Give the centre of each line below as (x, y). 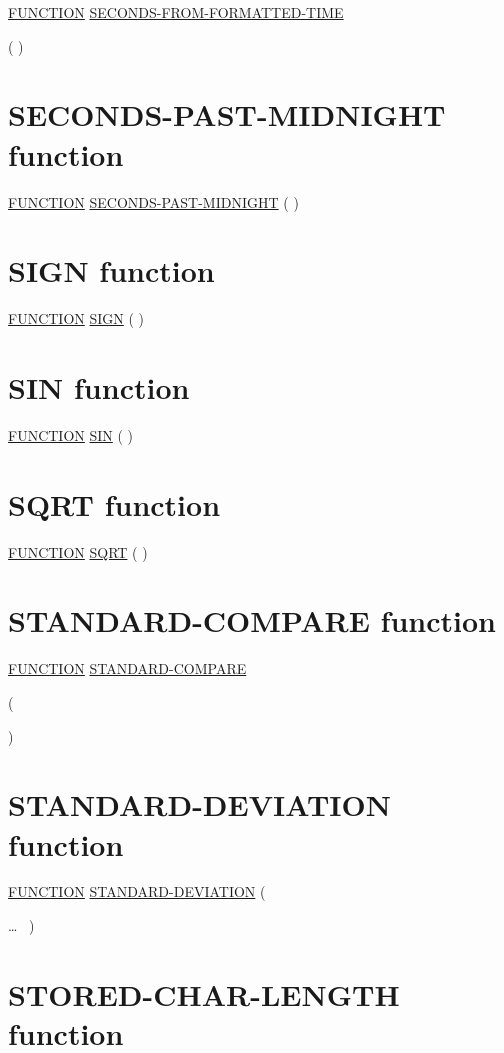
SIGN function (111, 270)
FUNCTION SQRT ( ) (78, 551)
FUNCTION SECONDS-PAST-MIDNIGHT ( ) (153, 201)
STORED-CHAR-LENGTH (204, 993)
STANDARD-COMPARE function (252, 620)
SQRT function (114, 503)
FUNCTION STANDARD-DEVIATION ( (137, 891)
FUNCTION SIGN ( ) (76, 318)
